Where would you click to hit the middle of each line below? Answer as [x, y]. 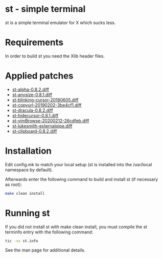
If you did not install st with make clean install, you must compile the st [76, 227]
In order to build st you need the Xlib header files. [55, 56]
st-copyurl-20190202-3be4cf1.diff [47, 105]
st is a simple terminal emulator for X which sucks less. [60, 23]
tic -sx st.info [22, 241]
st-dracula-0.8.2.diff [33, 110]
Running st [27, 213]
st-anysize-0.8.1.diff [32, 95]
